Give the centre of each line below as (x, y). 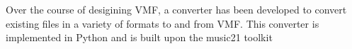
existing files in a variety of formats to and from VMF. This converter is (163, 23)
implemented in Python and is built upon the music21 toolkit (139, 37)
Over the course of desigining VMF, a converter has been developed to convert (176, 9)
